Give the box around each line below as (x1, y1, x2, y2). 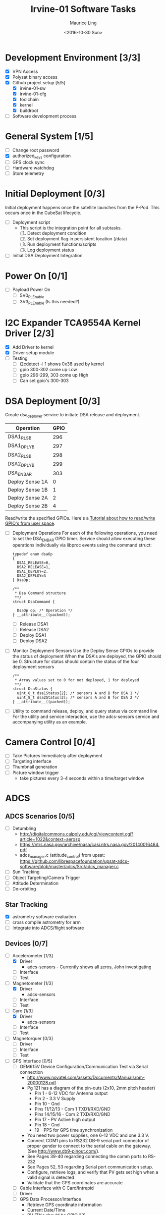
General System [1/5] (5, 131, 94, 142)
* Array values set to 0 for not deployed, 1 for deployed (14, 678, 139, 683)
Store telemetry (12, 170, 45, 176)
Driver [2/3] (5, 328, 55, 339)
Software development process (12, 113, 77, 119)
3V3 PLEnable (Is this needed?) (19, 299, 80, 306)
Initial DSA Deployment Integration (12, 253, 83, 259)
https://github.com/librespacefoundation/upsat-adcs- (19, 858, 130, 864)
